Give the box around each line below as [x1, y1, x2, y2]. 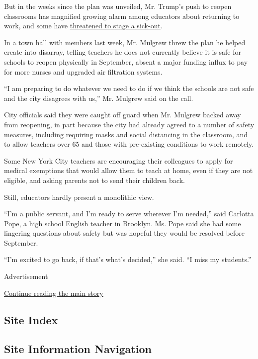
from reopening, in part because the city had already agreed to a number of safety [4, 119, 255, 129]
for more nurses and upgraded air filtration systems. [4, 66, 163, 77]
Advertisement [4, 271, 48, 281]
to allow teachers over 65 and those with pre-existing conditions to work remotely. [4, 139, 254, 149]
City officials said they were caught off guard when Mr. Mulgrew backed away [4, 109, 241, 120]
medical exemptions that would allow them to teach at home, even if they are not [4, 165, 253, 176]
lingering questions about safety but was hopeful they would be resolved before [4, 228, 245, 238]
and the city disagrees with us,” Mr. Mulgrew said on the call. [4, 92, 193, 103]
